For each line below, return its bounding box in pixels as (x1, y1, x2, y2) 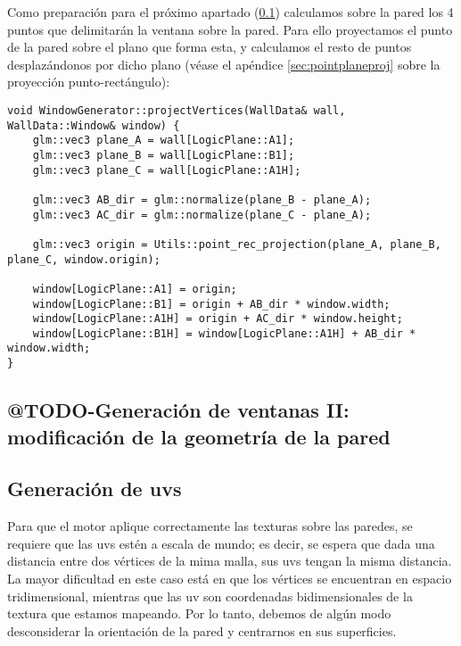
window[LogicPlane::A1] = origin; (32, 282, 237, 295)
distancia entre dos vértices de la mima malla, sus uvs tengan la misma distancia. (7, 551, 452, 570)
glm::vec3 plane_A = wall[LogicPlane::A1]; (32, 134, 295, 147)
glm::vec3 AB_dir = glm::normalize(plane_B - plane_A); (32, 193, 372, 206)
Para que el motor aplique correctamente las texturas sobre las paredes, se (7, 517, 413, 535)
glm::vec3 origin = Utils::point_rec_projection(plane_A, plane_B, (32, 237, 441, 251)
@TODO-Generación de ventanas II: (7, 396, 350, 424)
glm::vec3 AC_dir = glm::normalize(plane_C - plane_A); (32, 208, 372, 221)
